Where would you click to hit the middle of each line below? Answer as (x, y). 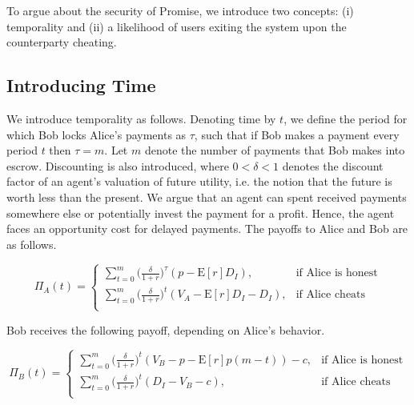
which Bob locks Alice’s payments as (96, 134)
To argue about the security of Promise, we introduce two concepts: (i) (180, 10)
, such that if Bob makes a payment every (297, 134)
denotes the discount (333, 165)
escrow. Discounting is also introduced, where (118, 165)
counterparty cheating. (62, 42)
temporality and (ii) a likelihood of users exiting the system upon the (177, 26)
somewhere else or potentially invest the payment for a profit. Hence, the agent (201, 213)
